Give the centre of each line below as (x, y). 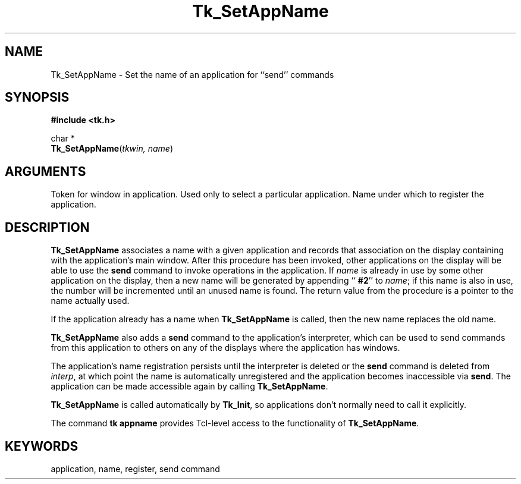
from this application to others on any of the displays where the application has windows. (225, 348)
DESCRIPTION (47, 227)
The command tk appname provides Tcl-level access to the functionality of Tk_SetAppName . (235, 423)
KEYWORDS (42, 446)
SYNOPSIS (37, 98)
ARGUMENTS (45, 171)
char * (63, 139)
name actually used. (90, 301)
